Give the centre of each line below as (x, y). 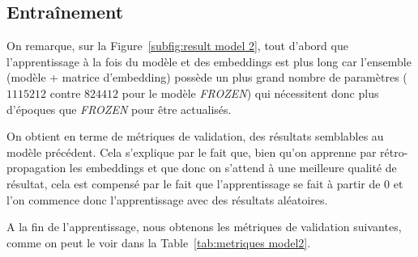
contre (65, 93)
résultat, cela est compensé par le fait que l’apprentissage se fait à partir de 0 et (205, 183)
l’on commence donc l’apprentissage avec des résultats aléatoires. (167, 199)
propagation (36, 168)
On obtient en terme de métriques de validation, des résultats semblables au (195, 136)
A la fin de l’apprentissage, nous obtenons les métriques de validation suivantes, (204, 227)
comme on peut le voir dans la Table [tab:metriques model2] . (159, 242)
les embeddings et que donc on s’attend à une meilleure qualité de (233, 168)
